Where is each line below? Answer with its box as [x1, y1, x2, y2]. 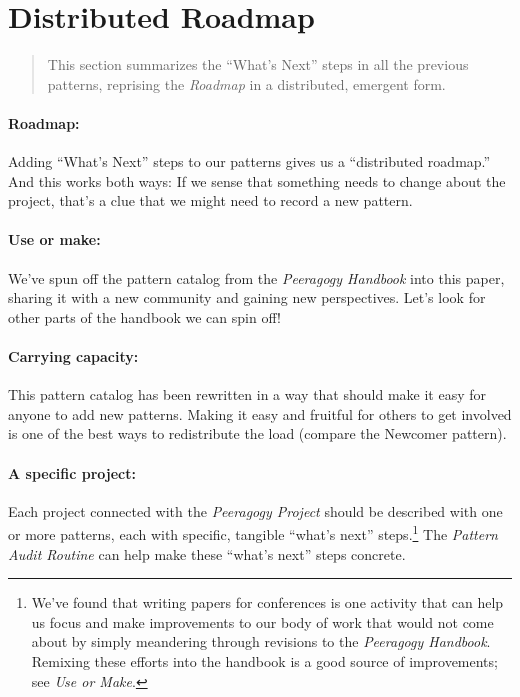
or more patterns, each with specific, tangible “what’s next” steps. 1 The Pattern [8, 521, 498, 545]
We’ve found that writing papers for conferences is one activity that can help [31, 592, 504, 613]
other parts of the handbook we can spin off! [8, 306, 281, 327]
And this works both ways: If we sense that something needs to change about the [8, 170, 506, 191]
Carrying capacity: [8, 346, 139, 367]
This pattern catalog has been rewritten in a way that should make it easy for [8, 384, 487, 405]
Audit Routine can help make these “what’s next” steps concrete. [8, 543, 406, 564]
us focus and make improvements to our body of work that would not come [31, 611, 494, 632]
